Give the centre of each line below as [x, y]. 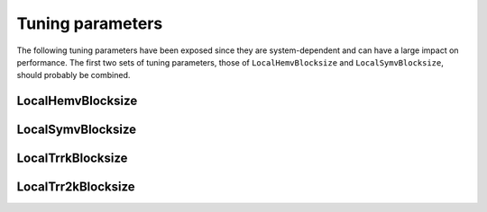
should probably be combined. [74, 75]
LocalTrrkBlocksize [72, 159]
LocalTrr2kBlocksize [76, 187]
